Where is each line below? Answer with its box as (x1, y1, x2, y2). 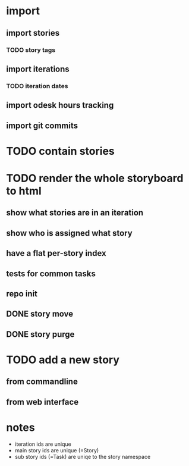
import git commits (6, 120, 78, 130)
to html (6, 184, 42, 198)
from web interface (6, 397, 79, 407)
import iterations (6, 64, 70, 74)
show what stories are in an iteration (6, 208, 144, 218)
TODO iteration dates (6, 82, 68, 90)
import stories (6, 28, 60, 38)
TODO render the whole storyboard (6, 171, 184, 185)
